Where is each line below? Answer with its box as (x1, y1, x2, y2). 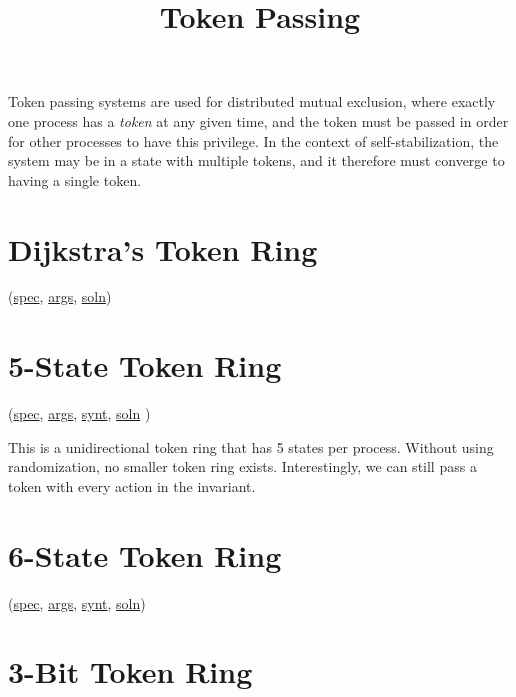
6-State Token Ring (8, 534, 282, 575)
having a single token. (8, 169, 142, 190)
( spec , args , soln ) (8, 286, 112, 307)
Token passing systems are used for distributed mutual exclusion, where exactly (8, 91, 496, 112)
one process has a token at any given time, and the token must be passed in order (8, 110, 509, 131)
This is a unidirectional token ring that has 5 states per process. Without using (8, 436, 494, 457)
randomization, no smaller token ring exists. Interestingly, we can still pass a (8, 456, 477, 477)
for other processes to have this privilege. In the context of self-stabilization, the (8, 130, 499, 151)
